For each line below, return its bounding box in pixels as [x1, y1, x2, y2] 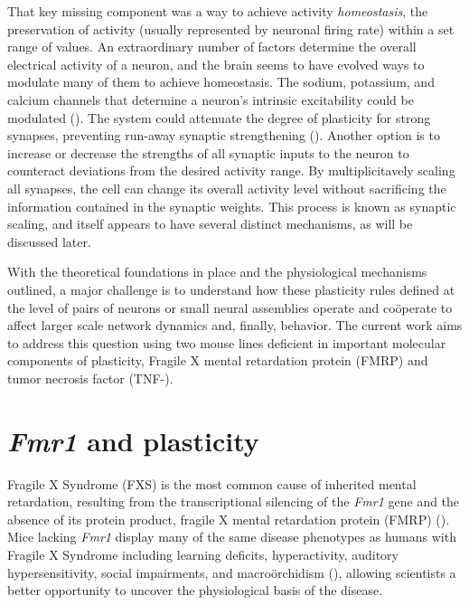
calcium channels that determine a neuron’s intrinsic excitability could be [7, 90, 414, 109]
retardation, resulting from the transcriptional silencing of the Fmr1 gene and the [7, 492, 460, 511]
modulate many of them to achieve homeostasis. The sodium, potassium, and [7, 72, 435, 91]
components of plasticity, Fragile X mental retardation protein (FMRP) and [7, 351, 428, 370]
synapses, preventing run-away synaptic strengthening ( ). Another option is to [7, 126, 440, 145]
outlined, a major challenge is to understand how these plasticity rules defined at [7, 279, 455, 298]
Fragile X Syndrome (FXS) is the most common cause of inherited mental [7, 474, 417, 493]
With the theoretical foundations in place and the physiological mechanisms [7, 262, 427, 281]
